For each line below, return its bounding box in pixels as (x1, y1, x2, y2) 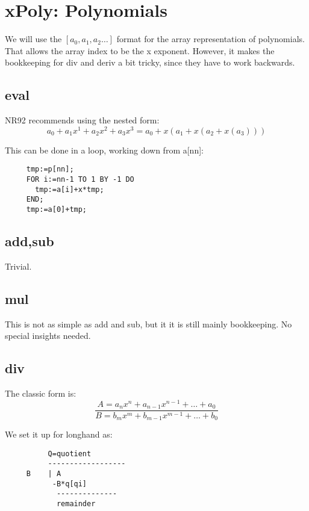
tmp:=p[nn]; (26, 165, 74, 174)
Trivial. (5, 259, 32, 272)
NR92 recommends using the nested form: (5, 114, 160, 126)
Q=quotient (48, 449, 92, 458)
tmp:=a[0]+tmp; (26, 205, 87, 214)
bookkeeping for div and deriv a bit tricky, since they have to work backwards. (5, 56, 295, 69)
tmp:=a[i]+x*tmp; (35, 185, 104, 194)
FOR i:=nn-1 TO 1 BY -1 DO (26, 175, 134, 184)
